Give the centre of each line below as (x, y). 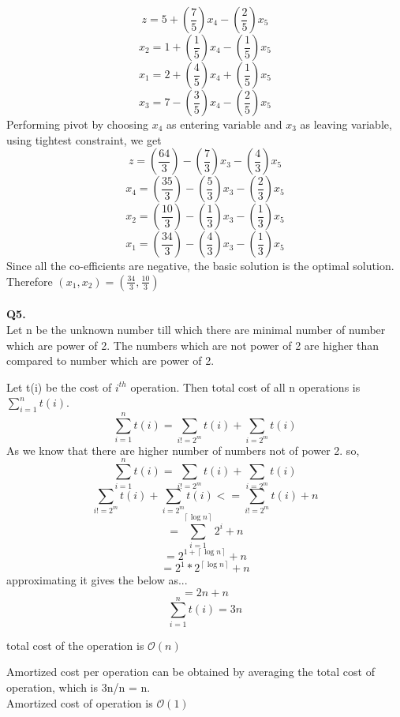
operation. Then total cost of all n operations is (245, 387)
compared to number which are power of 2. (110, 360)
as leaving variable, (346, 124)
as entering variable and (224, 124)
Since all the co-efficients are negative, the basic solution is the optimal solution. (200, 266)
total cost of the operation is (75, 645)
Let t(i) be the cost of (59, 387)
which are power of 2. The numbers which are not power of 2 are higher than (193, 345)
